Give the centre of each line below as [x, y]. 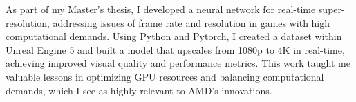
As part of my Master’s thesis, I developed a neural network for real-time [161, 9]
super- [331, 9]
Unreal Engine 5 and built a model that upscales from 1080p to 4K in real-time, [175, 49]
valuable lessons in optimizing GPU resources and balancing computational [165, 76]
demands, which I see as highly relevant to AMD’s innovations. [139, 90]
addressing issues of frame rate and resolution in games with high [191, 22]
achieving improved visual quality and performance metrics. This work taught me [178, 63]
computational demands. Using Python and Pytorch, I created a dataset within [174, 36]
